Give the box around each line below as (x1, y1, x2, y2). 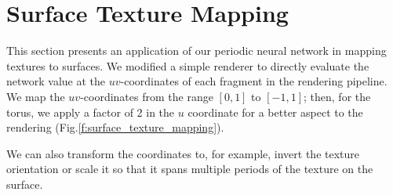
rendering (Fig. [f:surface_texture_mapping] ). (6, 119, 224, 135)
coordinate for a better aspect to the (187, 103, 363, 120)
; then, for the (304, 88, 371, 104)
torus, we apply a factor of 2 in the (6, 103, 175, 120)
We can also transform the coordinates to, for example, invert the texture (6, 145, 360, 161)
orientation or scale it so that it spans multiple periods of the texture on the (6, 161, 373, 177)
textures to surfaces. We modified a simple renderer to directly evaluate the (6, 57, 369, 74)
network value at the (6, 73, 106, 89)
